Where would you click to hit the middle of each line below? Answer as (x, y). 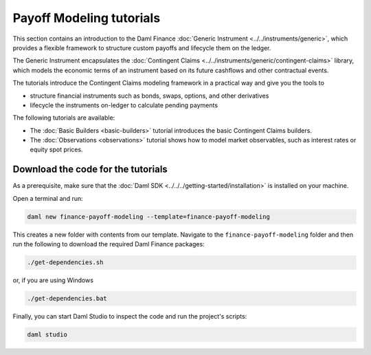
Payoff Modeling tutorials (87, 18)
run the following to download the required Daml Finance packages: (109, 244)
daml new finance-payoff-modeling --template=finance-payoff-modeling (149, 216)
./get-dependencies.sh (65, 262)
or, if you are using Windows (53, 280)
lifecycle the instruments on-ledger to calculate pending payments (124, 105)
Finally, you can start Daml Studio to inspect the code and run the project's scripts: (130, 316)
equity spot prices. (56, 150)
